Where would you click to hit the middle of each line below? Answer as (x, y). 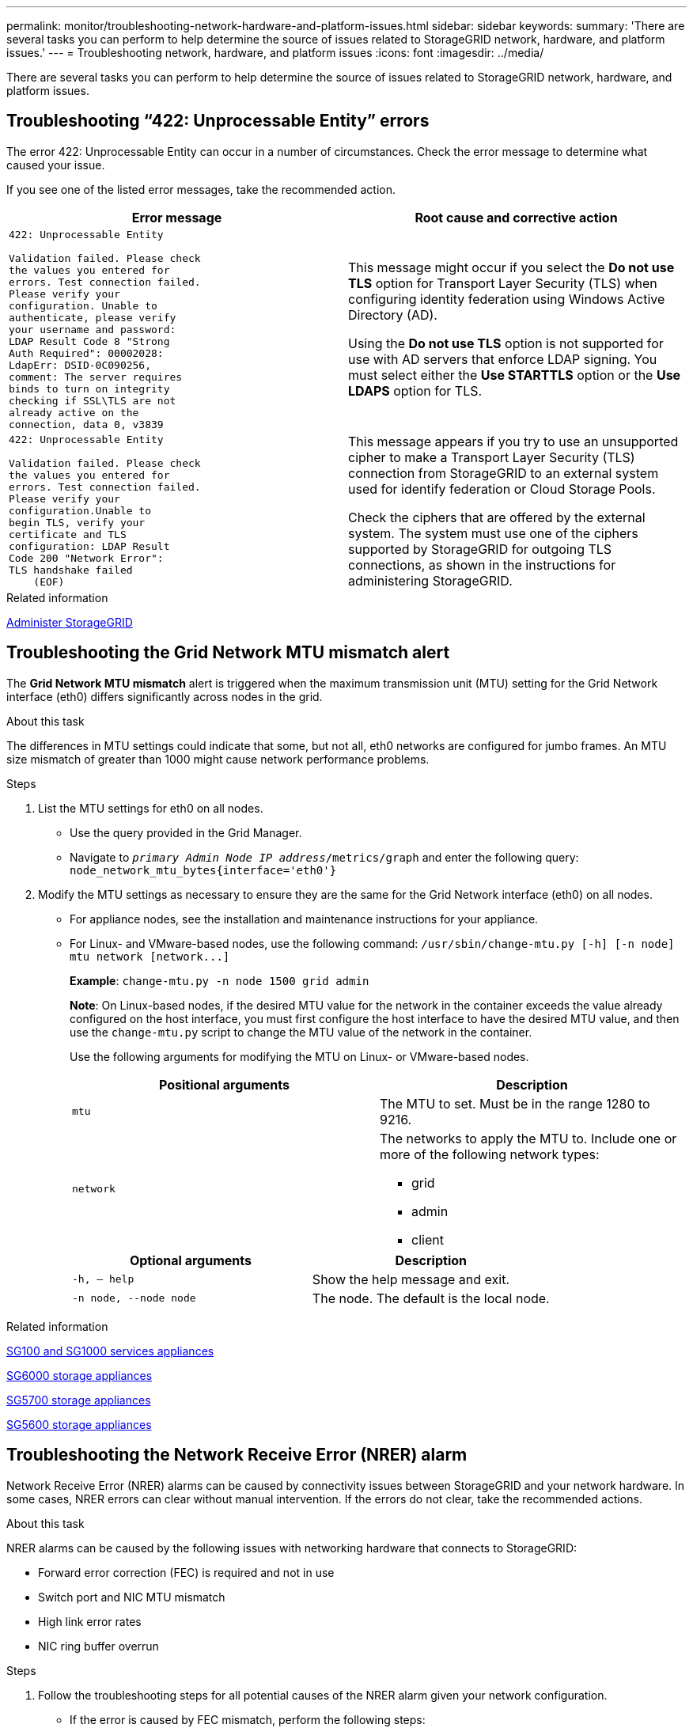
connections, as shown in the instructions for (482, 565)
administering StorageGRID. (430, 580)
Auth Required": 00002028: (86, 353)
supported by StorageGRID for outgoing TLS (480, 549)
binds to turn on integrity (89, 388)
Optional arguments (190, 1260)
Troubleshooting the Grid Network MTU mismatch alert (228, 653)
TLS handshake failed (71, 570)
